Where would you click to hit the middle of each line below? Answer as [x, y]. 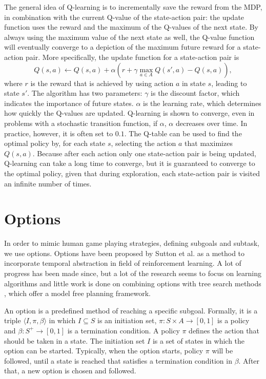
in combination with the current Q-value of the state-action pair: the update [124, 17]
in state [193, 83]
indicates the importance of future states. [69, 103]
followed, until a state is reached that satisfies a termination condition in [118, 360]
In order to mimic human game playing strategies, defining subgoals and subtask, [132, 243]
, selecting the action [144, 143]
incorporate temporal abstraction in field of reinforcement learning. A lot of [123, 263]
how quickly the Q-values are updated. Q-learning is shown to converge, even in [129, 113]
